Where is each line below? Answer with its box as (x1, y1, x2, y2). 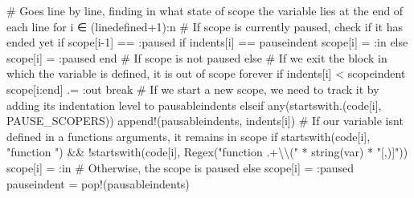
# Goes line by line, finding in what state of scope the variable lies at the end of (6, 2, 404, 18)
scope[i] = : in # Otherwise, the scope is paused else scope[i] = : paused (6, 159, 355, 176)
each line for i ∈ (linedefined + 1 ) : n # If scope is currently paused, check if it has (6, 18, 403, 34)
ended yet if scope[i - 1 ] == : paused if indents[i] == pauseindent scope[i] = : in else (6, 34, 408, 51)
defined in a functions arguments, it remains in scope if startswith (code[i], (6, 127, 371, 144)
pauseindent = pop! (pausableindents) (6, 175, 190, 192)
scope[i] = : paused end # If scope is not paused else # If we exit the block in (6, 49, 387, 66)
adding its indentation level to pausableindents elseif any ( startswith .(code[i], (6, 96, 382, 113)
